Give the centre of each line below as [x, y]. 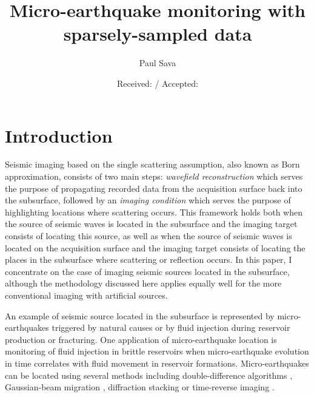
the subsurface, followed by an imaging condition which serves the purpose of [148, 200]
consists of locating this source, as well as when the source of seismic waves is [149, 236]
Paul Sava [158, 63]
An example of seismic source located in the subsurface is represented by [140, 315]
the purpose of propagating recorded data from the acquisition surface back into [154, 188]
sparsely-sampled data [158, 34]
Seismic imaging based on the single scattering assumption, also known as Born [152, 164]
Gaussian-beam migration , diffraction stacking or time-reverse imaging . [140, 387]
